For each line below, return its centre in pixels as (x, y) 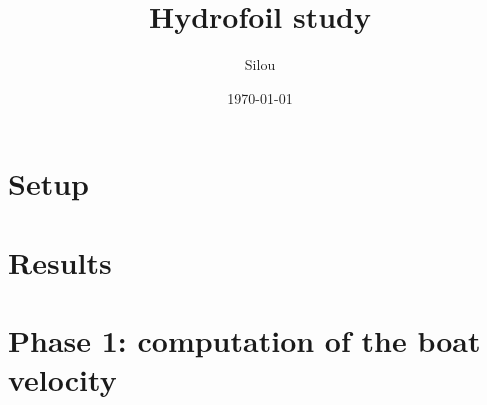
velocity (62, 379)
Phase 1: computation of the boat (244, 340)
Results (60, 261)
